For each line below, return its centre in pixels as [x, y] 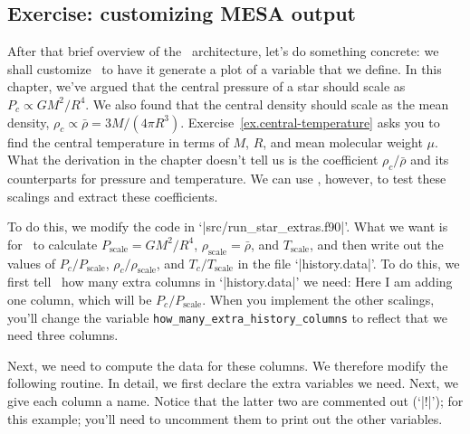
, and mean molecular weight [343, 142]
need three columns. [63, 335]
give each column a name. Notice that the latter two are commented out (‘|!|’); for [235, 400]
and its [430, 160]
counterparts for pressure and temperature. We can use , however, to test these [227, 178]
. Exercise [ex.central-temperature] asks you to [310, 122]
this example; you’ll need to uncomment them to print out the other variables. [225, 418]
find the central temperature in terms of [118, 142]
